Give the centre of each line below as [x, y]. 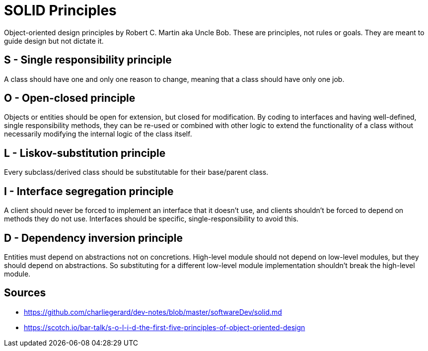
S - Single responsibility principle [88, 60]
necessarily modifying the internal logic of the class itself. [98, 134]
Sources [25, 293]
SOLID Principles [60, 10]
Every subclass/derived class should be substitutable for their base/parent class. [136, 172]
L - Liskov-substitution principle [85, 153]
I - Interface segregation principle [89, 191]
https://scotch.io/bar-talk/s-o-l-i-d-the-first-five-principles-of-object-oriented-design [165, 327]
